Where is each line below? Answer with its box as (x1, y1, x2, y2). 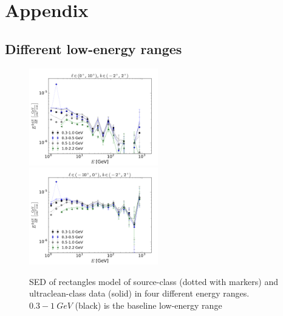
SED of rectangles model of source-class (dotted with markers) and (29, 275, 279, 287)
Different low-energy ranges (5, 39, 182, 58)
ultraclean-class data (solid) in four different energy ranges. (29, 287, 250, 300)
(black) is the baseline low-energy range (75, 298, 222, 311)
